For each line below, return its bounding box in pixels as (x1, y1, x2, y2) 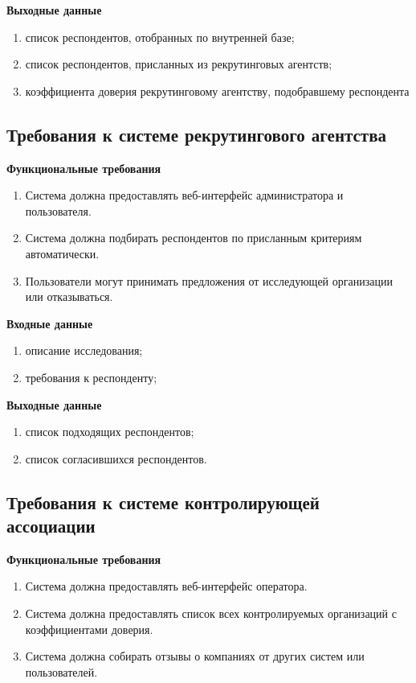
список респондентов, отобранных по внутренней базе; (25, 28, 295, 45)
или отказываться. (25, 288, 113, 305)
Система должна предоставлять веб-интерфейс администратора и (25, 187, 344, 204)
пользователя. (25, 202, 92, 219)
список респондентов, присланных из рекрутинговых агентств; (25, 56, 332, 72)
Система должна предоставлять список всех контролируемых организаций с (25, 605, 397, 622)
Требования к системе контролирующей (6, 489, 320, 514)
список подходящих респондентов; (25, 423, 194, 440)
